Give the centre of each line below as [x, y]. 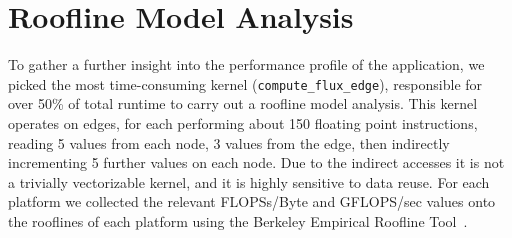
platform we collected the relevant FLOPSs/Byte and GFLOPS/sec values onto [252, 201]
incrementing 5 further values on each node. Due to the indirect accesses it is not [256, 162]
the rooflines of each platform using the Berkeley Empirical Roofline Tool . [238, 220]
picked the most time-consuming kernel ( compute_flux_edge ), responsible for [245, 83]
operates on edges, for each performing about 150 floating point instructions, [243, 122]
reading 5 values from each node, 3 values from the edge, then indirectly [229, 142]
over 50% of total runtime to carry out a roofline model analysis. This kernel [243, 103]
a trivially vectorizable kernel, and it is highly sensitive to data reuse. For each [249, 181]
